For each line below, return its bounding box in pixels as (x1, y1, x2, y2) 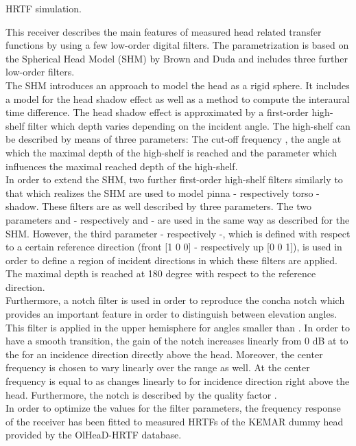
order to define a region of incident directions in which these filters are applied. (5, 253, 337, 267)
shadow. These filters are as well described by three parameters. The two (5, 199, 311, 213)
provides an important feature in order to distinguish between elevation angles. (5, 307, 337, 321)
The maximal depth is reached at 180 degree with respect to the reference (5, 266, 316, 281)
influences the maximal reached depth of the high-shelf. (5, 159, 238, 173)
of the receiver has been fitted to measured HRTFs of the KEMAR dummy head (5, 414, 344, 428)
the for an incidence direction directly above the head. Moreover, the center (5, 347, 323, 361)
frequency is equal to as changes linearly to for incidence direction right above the (5, 374, 350, 388)
